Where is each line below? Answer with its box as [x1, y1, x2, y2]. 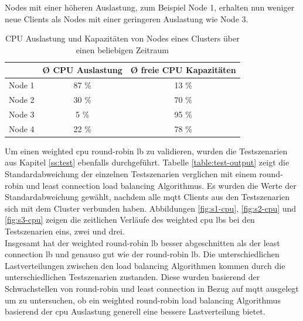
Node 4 [9, 122, 35, 134]
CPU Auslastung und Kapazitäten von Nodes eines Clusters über [5, 32, 240, 44]
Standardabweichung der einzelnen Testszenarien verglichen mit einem [5, 168, 257, 180]
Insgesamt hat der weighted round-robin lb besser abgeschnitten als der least [5, 236, 280, 248]
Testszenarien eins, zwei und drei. [5, 225, 125, 237]
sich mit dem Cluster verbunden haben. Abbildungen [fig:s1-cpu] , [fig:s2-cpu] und [5, 202, 297, 214]
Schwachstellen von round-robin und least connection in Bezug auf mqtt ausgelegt [5, 282, 299, 294]
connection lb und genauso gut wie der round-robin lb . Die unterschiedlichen [5, 248, 280, 260]
